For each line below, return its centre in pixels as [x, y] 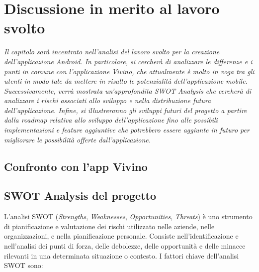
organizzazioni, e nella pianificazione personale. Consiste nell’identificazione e [121, 236]
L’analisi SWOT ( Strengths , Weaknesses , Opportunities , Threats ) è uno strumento [128, 216]
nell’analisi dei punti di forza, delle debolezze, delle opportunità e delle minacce [125, 246]
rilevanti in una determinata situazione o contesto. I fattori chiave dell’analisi [122, 255]
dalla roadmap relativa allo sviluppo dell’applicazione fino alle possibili [111, 120]
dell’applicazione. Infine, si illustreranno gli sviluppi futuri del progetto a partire [126, 110]
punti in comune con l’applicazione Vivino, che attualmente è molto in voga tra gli [129, 71]
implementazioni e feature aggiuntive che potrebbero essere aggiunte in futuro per [127, 130]
